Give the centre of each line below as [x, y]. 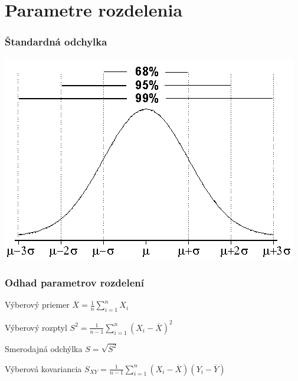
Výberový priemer [37, 305]
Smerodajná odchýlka [44, 348]
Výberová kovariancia [43, 368]
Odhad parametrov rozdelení [74, 283]
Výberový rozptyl [36, 327]
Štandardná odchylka [56, 42]
